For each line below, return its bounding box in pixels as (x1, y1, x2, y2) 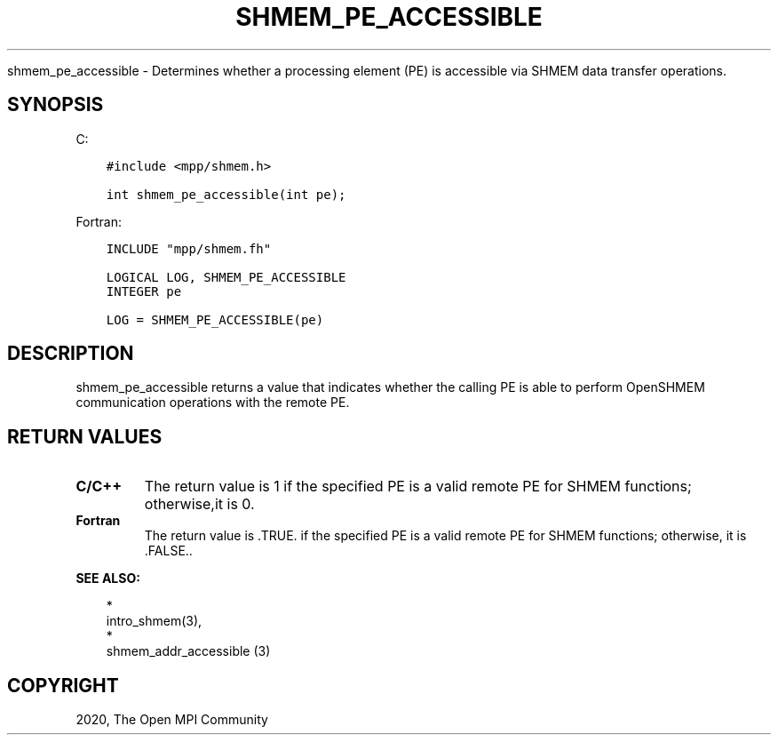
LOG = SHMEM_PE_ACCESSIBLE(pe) (106, 312, 324, 327)
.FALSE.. (144, 543, 193, 559)
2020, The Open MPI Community (75, 712, 268, 728)
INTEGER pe (106, 283, 182, 299)
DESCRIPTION (7, 342, 134, 365)
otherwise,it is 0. (144, 495, 255, 514)
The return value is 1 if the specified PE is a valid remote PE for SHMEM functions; (144, 477, 692, 496)
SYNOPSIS (7, 93, 104, 116)
